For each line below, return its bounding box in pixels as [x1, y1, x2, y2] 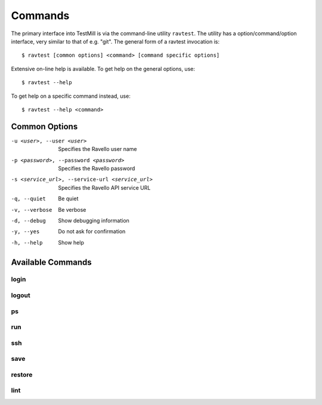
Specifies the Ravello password [58, 165, 135, 172]
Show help [58, 239, 85, 246]
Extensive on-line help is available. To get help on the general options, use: [11, 65, 195, 72]
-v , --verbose [11, 206, 52, 213]
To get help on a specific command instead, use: [11, 92, 131, 100]
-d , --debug [11, 217, 46, 224]
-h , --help [11, 239, 43, 246]
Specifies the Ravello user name [58, 146, 137, 153]
